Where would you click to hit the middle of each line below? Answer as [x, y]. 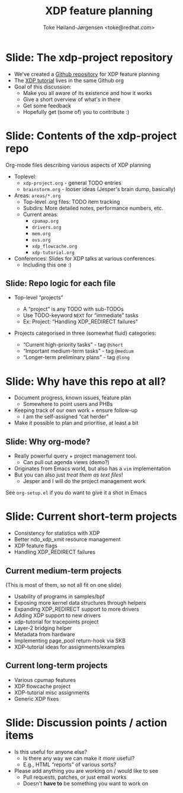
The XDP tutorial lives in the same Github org [69, 80]
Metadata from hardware [44, 634]
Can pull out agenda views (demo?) [66, 462]
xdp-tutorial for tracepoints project [56, 621]
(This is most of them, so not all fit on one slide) [64, 585]
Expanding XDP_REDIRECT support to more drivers [77, 609]
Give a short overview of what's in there [72, 99]
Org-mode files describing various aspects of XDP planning [78, 165]
